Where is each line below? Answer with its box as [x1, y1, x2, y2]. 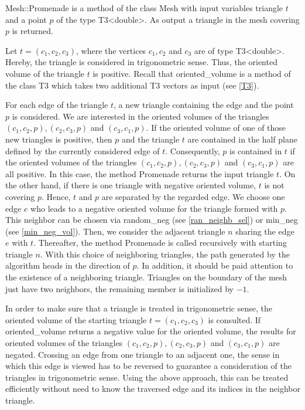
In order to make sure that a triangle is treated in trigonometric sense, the [5, 302, 272, 314]
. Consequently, [165, 144, 220, 157]
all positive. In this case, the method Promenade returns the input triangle [5, 167, 274, 179]
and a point [5, 13, 47, 25]
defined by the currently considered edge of [5, 144, 160, 157]
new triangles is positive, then [5, 133, 112, 145]
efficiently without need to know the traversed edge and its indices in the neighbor [5, 382, 300, 395]
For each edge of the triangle [5, 99, 108, 111]
